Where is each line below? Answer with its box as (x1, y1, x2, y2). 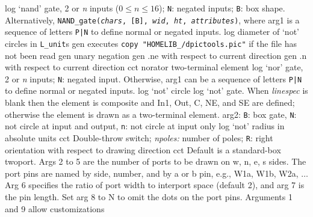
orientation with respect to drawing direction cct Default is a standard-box (5, 143, 281, 156)
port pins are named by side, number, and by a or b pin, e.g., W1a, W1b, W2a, (5, 167, 299, 179)
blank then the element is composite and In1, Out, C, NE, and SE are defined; (5, 96, 295, 109)
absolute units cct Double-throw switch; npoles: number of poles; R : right (5, 131, 273, 144)
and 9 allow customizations (5, 202, 105, 215)
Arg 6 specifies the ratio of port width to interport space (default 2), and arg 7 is (5, 179, 305, 191)
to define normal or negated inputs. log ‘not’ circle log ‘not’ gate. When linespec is (5, 84, 308, 97)
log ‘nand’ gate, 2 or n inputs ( (5, 2, 119, 14)
